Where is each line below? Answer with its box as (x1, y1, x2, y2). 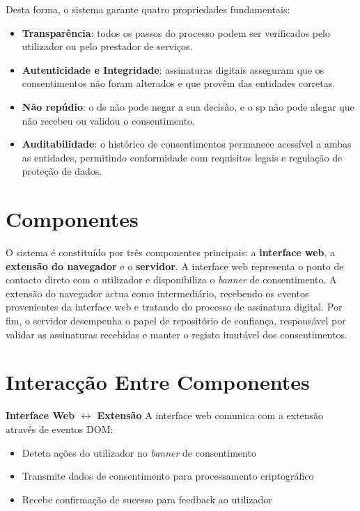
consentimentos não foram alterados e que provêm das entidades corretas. (22, 76, 336, 91)
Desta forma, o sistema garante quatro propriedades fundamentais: (6, 2, 290, 16)
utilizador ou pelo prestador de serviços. (22, 39, 193, 54)
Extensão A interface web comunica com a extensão (97, 408, 324, 423)
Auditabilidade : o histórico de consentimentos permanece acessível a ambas (22, 136, 352, 151)
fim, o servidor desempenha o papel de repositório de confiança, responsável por (6, 313, 346, 328)
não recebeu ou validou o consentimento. (22, 113, 196, 127)
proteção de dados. (22, 164, 102, 178)
